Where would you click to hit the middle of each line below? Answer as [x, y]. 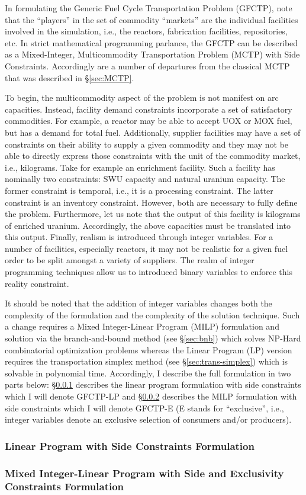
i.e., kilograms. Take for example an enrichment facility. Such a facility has [140, 167]
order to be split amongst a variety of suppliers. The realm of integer [130, 260]
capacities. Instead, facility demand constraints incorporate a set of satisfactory [149, 109]
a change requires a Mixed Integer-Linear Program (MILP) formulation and [142, 326]
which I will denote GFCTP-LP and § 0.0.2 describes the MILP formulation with [151, 396]
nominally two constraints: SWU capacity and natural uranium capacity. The [145, 179]
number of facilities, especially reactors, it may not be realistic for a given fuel [146, 248]
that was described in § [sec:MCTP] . [70, 77]
